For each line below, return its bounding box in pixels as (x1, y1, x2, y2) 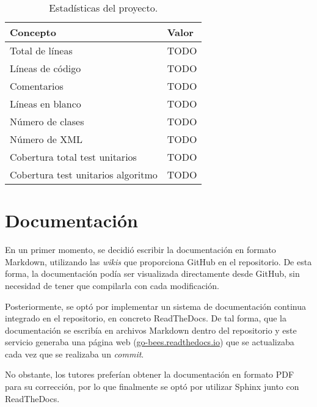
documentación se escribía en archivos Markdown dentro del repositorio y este (5, 323, 297, 336)
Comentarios (10, 79, 64, 93)
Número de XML (10, 132, 82, 146)
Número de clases (10, 114, 84, 128)
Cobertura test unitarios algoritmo (10, 167, 158, 182)
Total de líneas (10, 43, 73, 57)
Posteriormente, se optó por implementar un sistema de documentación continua (5, 299, 306, 312)
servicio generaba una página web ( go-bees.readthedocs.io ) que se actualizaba (5, 335, 294, 348)
